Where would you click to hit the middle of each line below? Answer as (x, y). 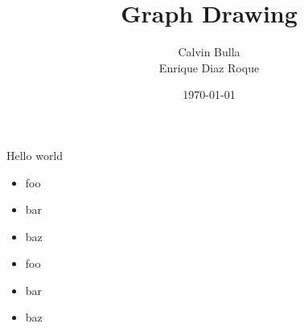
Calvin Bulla (209, 52)
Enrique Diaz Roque (209, 67)
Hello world (35, 155)
